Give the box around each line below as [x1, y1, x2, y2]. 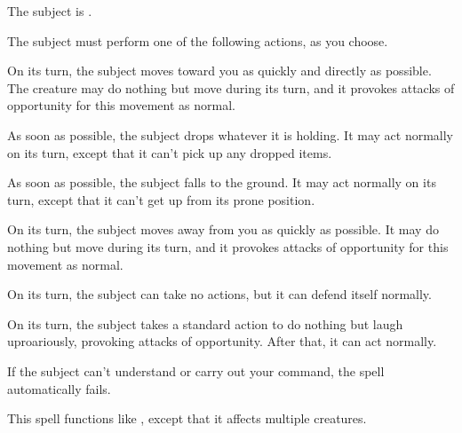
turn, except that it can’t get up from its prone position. [7, 190, 315, 209]
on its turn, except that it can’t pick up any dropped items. [7, 143, 332, 161]
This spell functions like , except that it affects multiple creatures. [7, 409, 367, 428]
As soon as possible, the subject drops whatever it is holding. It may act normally [7, 125, 453, 144]
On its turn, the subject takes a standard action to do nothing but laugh [7, 314, 403, 333]
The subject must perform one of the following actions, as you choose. [7, 31, 388, 50]
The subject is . [7, 2, 92, 20]
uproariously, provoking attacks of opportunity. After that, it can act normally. [7, 332, 437, 350]
